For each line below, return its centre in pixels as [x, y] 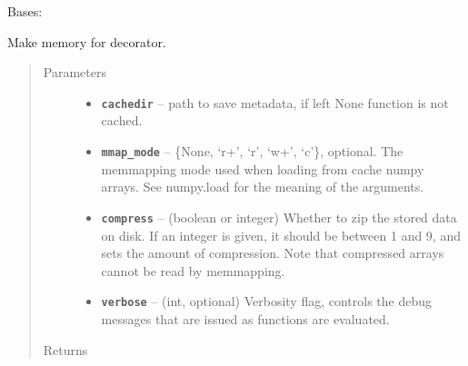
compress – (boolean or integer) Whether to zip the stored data [279, 217]
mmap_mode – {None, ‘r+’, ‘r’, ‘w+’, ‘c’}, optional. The [252, 151]
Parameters [75, 72]
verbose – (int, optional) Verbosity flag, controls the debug [267, 301]
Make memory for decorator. [87, 41]
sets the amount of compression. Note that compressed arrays [273, 253]
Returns [65, 349]
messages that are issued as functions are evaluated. [245, 318]
